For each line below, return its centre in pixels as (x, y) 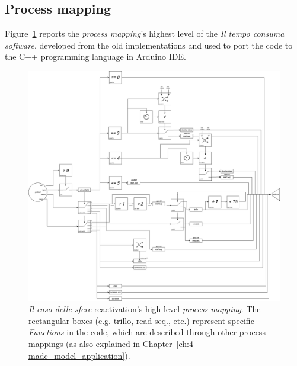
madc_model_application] (77, 355)
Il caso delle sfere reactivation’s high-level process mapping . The (145, 309)
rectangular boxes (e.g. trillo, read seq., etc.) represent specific (141, 320)
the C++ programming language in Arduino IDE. (95, 57)
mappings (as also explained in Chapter (100, 343)
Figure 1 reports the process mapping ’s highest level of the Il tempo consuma (145, 33)
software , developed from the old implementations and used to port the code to (149, 45)
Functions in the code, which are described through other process (147, 332)
